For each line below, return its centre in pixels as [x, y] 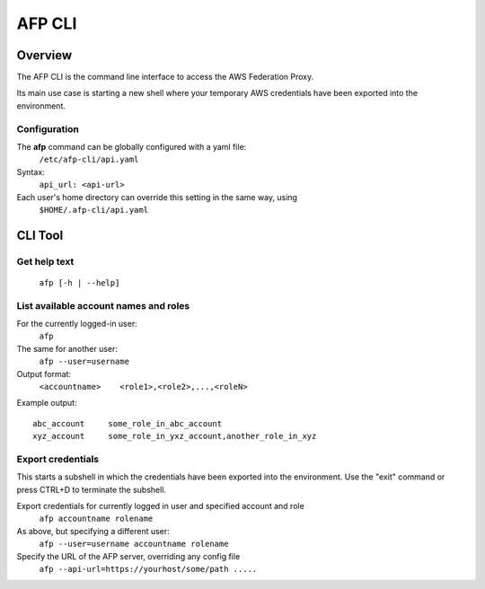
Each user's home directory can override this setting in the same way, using [157, 197]
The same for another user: [67, 348]
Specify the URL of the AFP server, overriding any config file [128, 556]
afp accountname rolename [96, 519]
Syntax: [31, 171]
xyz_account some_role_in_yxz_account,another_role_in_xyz [175, 436]
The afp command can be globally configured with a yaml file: [132, 146]
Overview [44, 55]
